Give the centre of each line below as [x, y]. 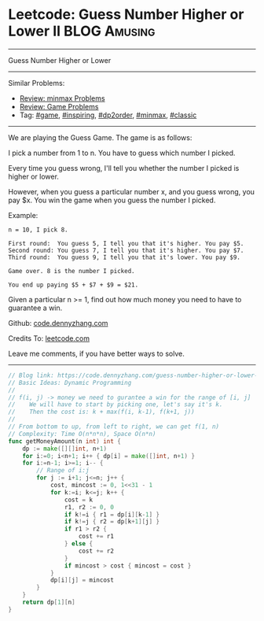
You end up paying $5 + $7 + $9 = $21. [73, 285]
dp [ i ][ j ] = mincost [82, 580]
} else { [78, 544]
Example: [23, 215]
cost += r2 [96, 551]
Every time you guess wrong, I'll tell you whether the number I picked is [124, 168]
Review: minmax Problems [62, 98]
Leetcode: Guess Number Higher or [126, 15]
